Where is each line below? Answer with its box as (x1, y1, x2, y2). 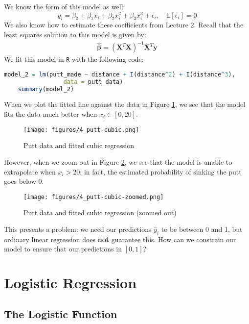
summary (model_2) (18, 85, 74, 93)
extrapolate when (4, 166, 56, 176)
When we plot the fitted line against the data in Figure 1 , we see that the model (4, 99, 246, 109)
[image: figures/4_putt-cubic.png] (23, 126, 139, 133)
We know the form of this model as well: (4, 1, 125, 11)
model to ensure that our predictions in (4, 244, 122, 254)
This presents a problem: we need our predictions (4, 224, 152, 234)
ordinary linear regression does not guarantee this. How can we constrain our (4, 234, 236, 244)
